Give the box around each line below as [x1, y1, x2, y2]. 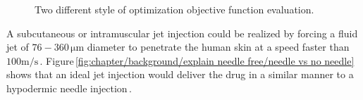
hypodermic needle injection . [6, 80, 132, 95]
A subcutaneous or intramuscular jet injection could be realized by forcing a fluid [6, 25, 358, 40]
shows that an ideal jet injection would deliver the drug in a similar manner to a [6, 67, 354, 82]
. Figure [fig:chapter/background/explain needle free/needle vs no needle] [39, 53, 355, 68]
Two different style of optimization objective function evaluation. [35, 2, 314, 16]
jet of [6, 39, 29, 54]
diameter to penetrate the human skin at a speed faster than [87, 39, 350, 54]
